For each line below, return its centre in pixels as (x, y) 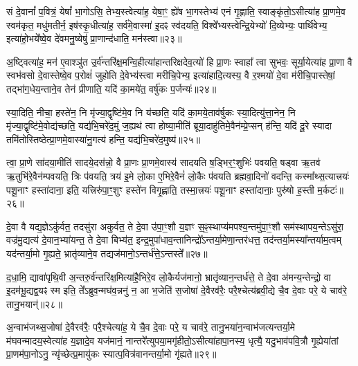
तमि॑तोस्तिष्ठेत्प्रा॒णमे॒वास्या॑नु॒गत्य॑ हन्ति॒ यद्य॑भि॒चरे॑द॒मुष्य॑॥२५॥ (104, 139)
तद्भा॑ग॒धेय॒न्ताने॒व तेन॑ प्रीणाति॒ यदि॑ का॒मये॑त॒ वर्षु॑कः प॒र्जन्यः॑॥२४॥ (111, 88)
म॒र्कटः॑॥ (330, 189)
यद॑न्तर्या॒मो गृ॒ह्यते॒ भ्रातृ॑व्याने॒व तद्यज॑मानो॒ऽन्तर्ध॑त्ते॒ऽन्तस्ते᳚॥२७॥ (107, 253)
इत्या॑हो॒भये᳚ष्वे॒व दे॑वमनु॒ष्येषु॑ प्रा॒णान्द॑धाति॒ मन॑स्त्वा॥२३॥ (94, 38)
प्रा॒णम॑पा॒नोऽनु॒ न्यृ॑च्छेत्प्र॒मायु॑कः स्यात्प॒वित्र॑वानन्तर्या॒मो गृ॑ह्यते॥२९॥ (111, 354)
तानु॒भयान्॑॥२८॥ (34, 303)
